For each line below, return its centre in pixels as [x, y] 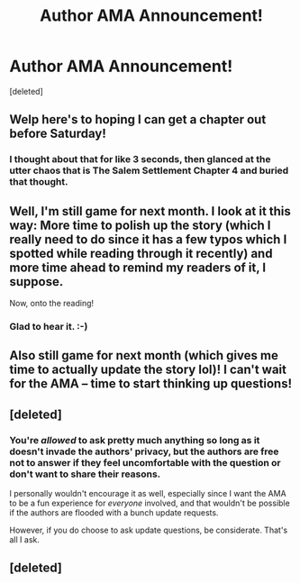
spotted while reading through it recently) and [141, 253]
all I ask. [25, 540]
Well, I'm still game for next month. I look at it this [150, 211]
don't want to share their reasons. [85, 474]
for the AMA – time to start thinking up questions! [151, 384]
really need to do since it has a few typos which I [148, 239]
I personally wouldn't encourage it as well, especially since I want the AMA [148, 494]
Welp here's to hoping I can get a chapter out [138, 119]
